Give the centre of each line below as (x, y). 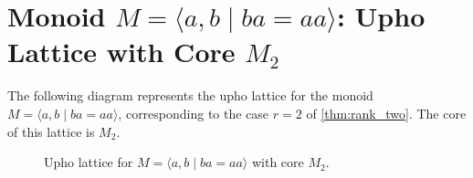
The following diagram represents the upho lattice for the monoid (190, 95)
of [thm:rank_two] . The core (386, 113)
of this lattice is (51, 131)
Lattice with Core (121, 52)
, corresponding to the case (194, 113)
